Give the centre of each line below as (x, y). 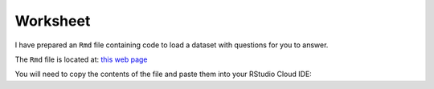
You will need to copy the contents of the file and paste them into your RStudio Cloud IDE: (164, 74)
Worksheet (53, 21)
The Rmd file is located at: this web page (81, 59)
